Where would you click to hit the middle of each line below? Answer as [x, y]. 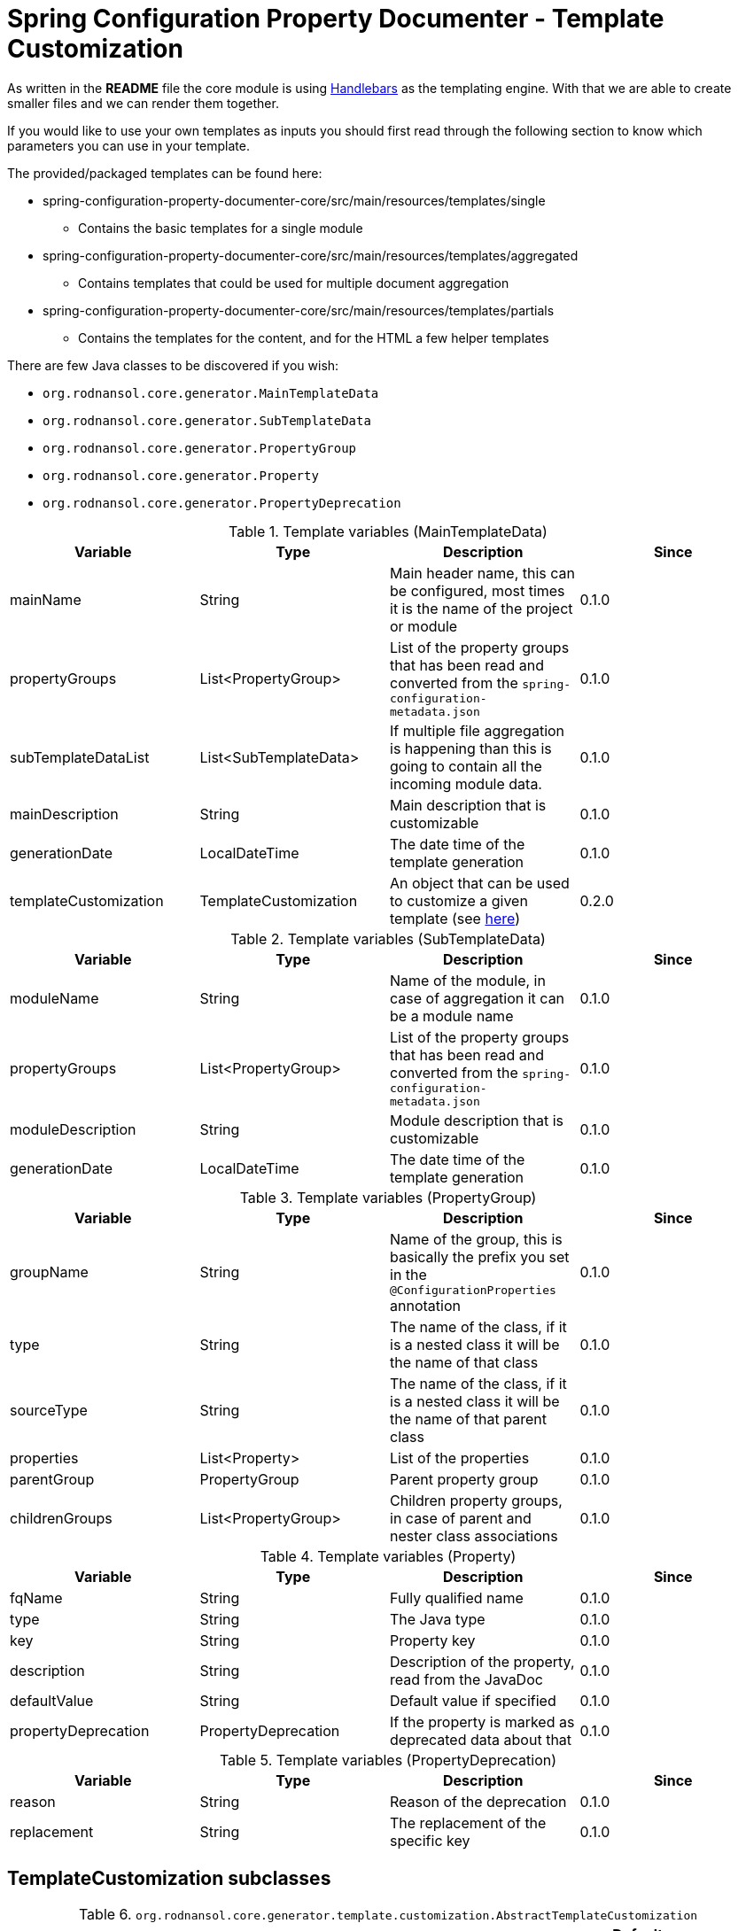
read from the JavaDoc [466, 1679]
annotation [425, 1305]
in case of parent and [461, 1518]
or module [424, 626]
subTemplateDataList [80, 757]
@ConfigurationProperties [473, 1290]
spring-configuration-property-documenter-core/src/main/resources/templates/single [294, 200]
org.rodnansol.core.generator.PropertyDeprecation [222, 503]
